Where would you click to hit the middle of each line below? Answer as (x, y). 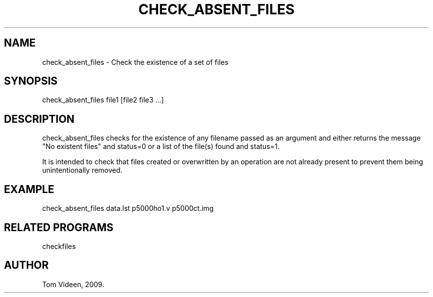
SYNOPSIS (31, 81)
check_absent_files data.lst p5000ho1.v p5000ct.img (128, 208)
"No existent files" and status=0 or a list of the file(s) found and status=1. (161, 147)
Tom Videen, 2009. (73, 284)
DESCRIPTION (39, 119)
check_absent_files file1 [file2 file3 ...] (103, 100)
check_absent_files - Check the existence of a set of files (135, 62)
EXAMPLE (29, 189)
